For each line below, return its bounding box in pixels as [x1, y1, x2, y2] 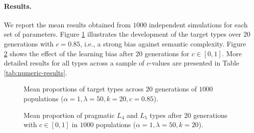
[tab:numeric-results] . [4, 67, 67, 77]
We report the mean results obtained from [4, 19, 131, 29]
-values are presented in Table [150, 58, 239, 68]
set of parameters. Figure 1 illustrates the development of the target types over [4, 29, 241, 39]
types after [150, 110, 182, 120]
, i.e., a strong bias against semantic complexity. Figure [80, 38, 246, 48]
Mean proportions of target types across [24, 84, 144, 94]
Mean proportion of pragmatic [24, 110, 115, 120]
